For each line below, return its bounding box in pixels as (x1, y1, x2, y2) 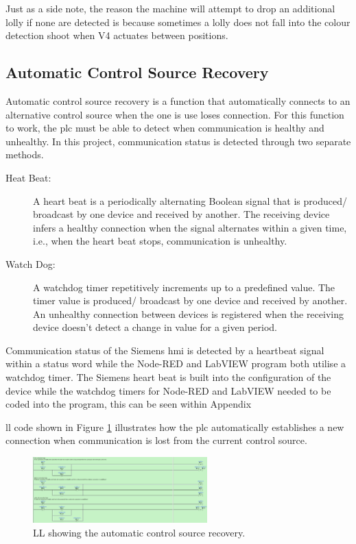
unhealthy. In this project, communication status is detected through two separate (5, 134, 351, 148)
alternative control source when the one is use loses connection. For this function (5, 107, 344, 121)
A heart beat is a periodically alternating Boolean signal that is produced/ (33, 193, 347, 208)
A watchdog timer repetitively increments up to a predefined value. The (33, 280, 335, 294)
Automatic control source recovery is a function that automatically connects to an (5, 93, 351, 108)
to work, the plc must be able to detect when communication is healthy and (5, 121, 324, 135)
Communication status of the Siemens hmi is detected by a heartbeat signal (5, 343, 324, 357)
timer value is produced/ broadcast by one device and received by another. (33, 293, 348, 308)
